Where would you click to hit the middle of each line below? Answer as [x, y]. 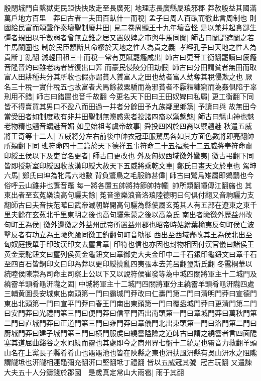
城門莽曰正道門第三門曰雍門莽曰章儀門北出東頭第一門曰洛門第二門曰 [144, 323]
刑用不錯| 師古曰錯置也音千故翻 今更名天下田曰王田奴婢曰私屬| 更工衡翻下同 [129, 96]
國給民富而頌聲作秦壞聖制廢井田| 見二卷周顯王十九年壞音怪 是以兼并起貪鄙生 [130, 27]
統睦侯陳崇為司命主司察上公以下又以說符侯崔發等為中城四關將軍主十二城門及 [130, 274]
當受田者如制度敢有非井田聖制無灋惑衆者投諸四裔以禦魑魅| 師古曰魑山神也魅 [129, 116]
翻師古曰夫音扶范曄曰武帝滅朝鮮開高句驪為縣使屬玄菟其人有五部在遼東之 [123, 204]
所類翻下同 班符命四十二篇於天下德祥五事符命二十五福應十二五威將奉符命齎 [128, 146]
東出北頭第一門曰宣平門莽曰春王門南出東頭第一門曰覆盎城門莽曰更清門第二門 [130, 303]
